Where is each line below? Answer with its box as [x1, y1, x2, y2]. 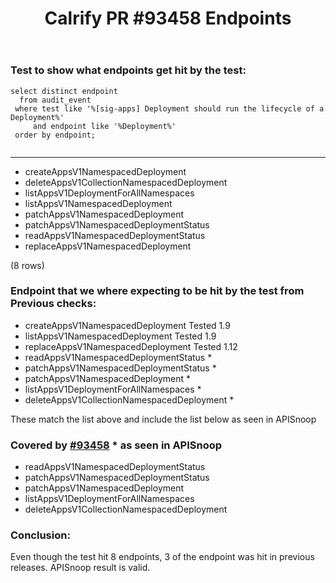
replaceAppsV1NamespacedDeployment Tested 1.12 [24, 340, 238, 352]
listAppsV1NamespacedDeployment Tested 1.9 [24, 330, 217, 342]
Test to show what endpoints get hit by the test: [10, 63, 247, 77]
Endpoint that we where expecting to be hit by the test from [10, 284, 305, 298]
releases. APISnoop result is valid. [10, 562, 151, 574]
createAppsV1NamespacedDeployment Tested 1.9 [24, 319, 231, 331]
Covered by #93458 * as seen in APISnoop [10, 438, 223, 452]
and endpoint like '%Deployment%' [32, 121, 177, 131]
